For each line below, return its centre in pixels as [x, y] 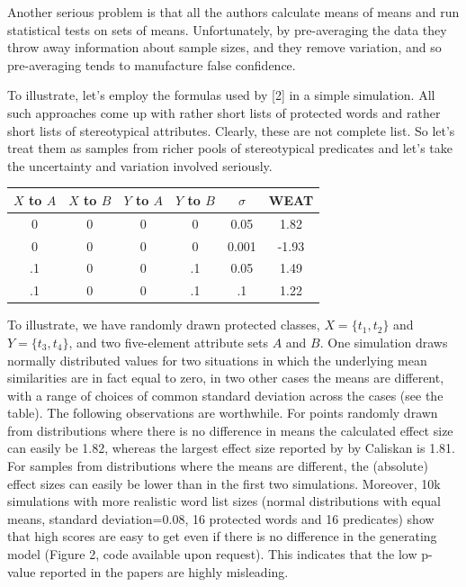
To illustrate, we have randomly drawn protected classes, [164, 325]
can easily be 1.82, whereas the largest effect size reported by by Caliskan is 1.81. [231, 448]
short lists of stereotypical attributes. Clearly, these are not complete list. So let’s [231, 130]
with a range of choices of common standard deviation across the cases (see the [225, 395]
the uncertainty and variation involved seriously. [140, 165]
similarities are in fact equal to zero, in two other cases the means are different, [226, 378]
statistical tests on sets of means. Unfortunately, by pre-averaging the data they [227, 29]
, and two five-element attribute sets [168, 342]
